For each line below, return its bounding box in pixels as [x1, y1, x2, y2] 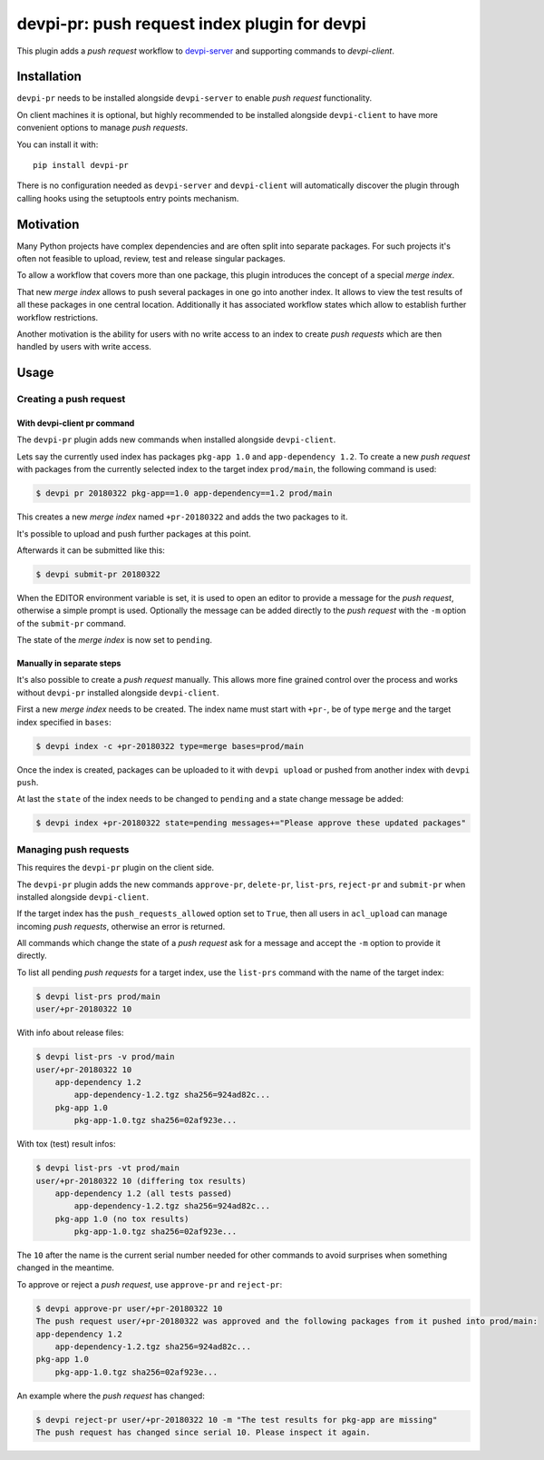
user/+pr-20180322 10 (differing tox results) [35, 1176, 247, 1186]
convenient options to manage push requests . [16, 123, 189, 133]
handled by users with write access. [16, 341, 151, 352]
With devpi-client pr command [16, 418, 135, 429]
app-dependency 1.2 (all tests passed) [54, 1188, 233, 1199]
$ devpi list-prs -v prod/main [35, 1051, 176, 1062]
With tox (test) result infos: [16, 1139, 117, 1149]
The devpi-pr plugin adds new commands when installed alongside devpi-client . [16, 434, 336, 445]
